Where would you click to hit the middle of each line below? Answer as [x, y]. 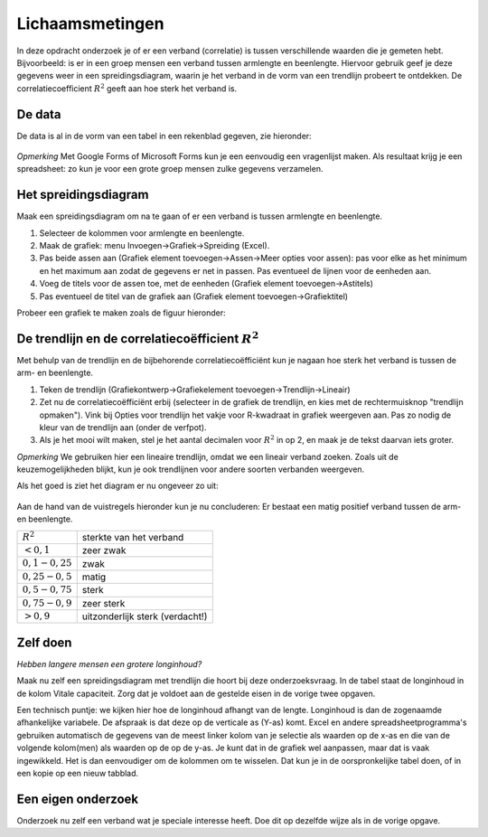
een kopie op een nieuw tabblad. [78, 774]
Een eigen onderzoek [78, 799]
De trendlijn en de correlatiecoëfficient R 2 [138, 337]
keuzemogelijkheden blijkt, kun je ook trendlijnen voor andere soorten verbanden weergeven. [191, 469]
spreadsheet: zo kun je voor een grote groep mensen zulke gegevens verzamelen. [170, 169]
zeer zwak [104, 550]
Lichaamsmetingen [90, 24]
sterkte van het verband [133, 537]
